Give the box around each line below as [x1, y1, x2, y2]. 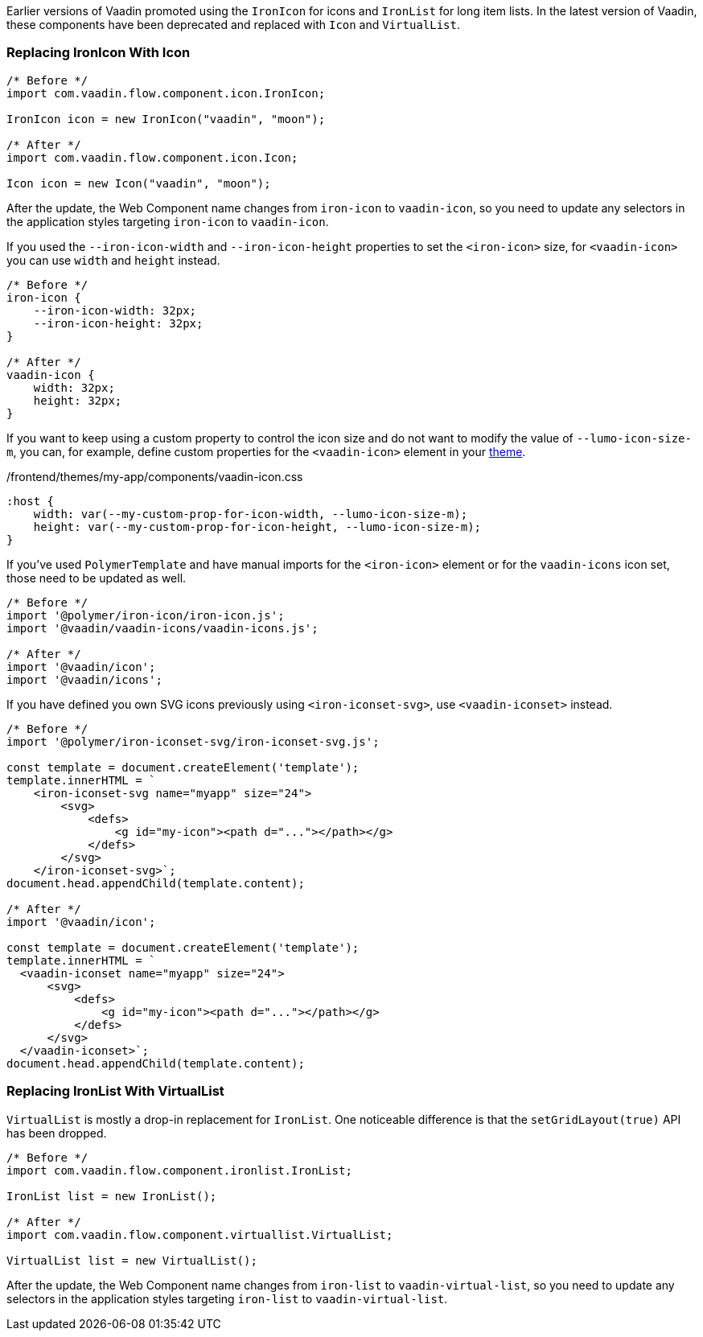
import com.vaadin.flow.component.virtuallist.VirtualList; [6, 1228, 393, 1241]
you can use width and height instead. [6, 253, 220, 267]
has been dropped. [6, 1125, 107, 1140]
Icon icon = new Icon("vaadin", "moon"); [6, 176, 271, 190]
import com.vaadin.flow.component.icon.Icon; [6, 150, 298, 164]
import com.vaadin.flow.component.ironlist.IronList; [6, 1163, 352, 1177]
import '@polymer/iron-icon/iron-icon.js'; [6, 608, 285, 622]
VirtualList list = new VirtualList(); [6, 1253, 257, 1267]
